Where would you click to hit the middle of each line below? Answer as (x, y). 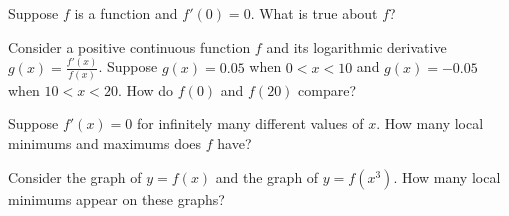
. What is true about (314, 13)
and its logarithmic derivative (356, 46)
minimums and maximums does (105, 143)
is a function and (126, 13)
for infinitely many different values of (250, 123)
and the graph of (267, 176)
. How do (145, 89)
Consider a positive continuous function (129, 46)
